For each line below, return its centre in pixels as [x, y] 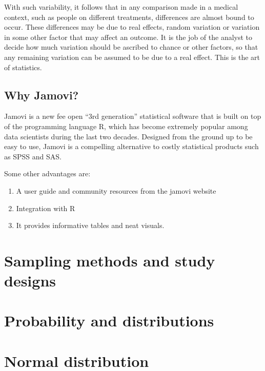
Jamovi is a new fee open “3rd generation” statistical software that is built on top [133, 116]
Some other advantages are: [47, 173]
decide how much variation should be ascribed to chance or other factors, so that [131, 47]
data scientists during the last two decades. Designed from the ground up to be [128, 136]
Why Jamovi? [42, 95]
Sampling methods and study [110, 260]
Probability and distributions [109, 321]
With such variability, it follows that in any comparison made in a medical [121, 7]
